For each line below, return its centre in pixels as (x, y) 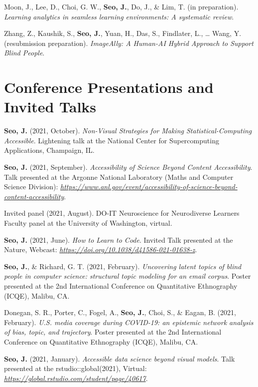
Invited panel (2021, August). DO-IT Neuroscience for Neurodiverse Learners (122, 213)
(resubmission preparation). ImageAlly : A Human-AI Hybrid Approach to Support (129, 43)
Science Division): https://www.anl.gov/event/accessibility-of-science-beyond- (121, 187)
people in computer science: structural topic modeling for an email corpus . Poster (128, 276)
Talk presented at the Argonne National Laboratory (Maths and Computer (119, 177)
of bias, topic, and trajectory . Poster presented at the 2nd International (113, 332)
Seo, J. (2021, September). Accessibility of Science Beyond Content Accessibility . (128, 167)
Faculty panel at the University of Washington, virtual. (88, 223)
